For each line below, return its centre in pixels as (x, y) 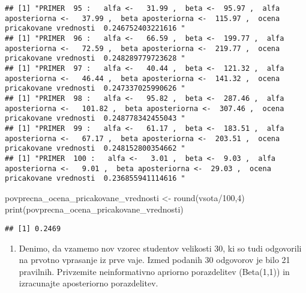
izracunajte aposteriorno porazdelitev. (88, 283)
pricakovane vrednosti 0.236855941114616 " (95, 179)
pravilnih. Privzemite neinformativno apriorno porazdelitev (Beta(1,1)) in (154, 271)
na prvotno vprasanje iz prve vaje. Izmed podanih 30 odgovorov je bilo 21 (154, 260)
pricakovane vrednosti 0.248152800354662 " (95, 149)
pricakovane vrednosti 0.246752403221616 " (95, 29)
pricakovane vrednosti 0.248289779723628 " (95, 59)
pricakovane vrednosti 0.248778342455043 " (95, 119)
